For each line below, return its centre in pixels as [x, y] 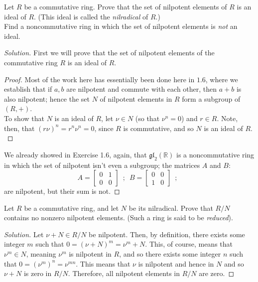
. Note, [227, 118]
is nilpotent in [90, 254]
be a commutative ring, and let [71, 208]
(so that [147, 118]
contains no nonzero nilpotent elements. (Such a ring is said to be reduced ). [119, 217]
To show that [24, 118]
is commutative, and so [158, 128]
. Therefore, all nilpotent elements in [124, 273]
